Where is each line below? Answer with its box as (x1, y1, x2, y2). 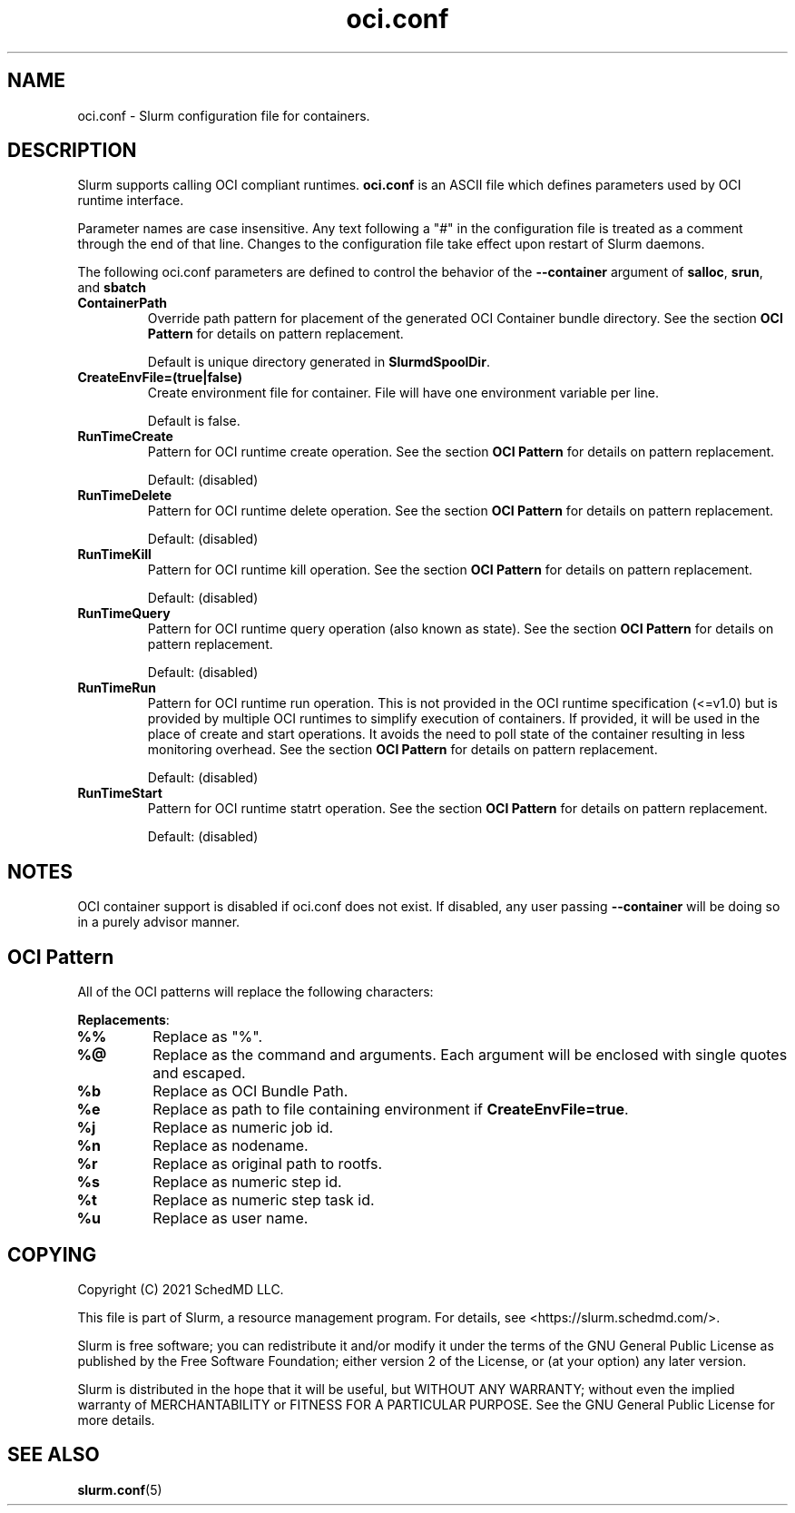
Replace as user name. (152, 1209, 309, 1228)
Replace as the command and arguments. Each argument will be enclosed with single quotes (152, 1046, 788, 1065)
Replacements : (77, 1012, 170, 1028)
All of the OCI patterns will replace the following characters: (77, 984, 434, 1000)
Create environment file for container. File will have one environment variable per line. (147, 385, 660, 401)
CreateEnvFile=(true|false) (77, 369, 242, 386)
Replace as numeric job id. (152, 1118, 334, 1137)
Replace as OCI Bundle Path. (152, 1082, 348, 1101)
